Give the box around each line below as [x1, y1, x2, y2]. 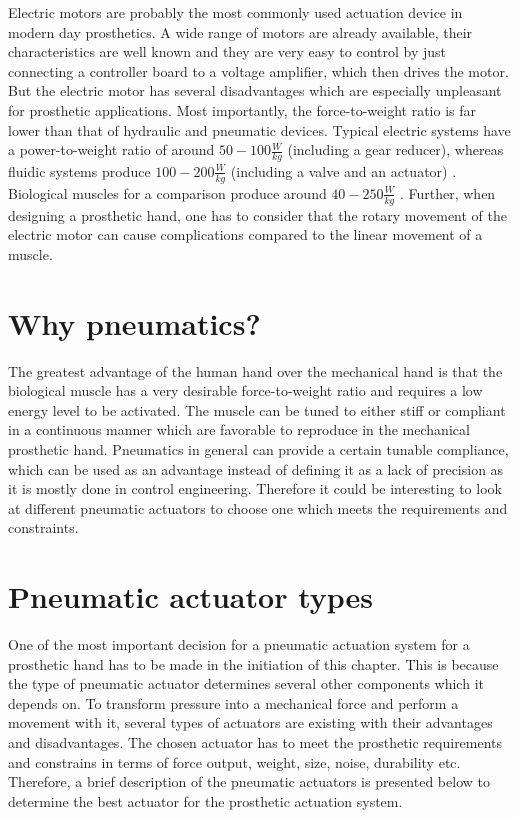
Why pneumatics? [8, 302, 261, 343]
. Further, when [399, 182, 496, 203]
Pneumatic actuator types [8, 576, 374, 617]
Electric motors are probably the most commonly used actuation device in [8, 2, 463, 22]
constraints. [8, 517, 79, 538]
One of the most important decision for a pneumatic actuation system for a [8, 634, 470, 655]
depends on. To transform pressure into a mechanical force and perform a [8, 692, 459, 713]
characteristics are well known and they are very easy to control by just [8, 41, 447, 62]
